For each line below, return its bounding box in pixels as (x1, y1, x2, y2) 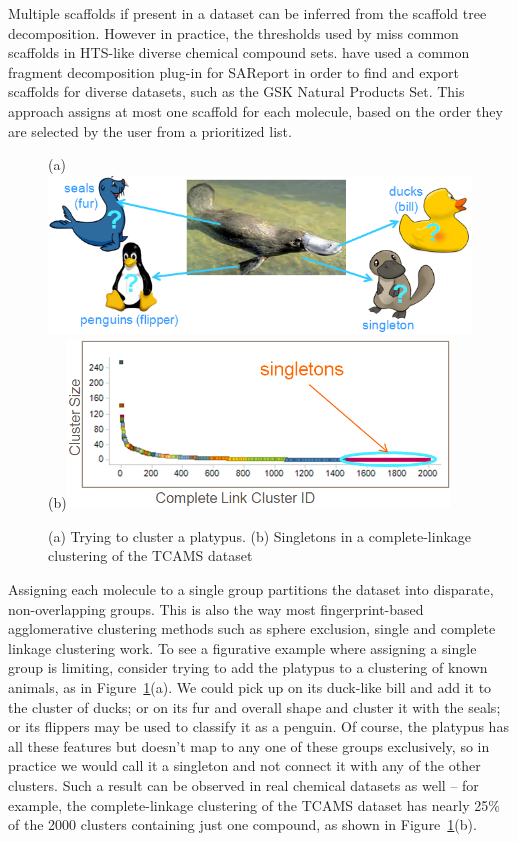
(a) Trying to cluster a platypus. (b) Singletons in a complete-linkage (48, 525, 472, 546)
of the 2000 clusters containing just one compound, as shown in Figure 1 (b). (8, 814, 477, 835)
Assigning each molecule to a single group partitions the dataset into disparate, (8, 579, 494, 599)
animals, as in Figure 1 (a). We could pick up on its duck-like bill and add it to (8, 676, 492, 697)
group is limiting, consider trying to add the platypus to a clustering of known (8, 657, 488, 678)
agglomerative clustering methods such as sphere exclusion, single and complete (8, 618, 496, 639)
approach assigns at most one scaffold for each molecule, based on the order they (8, 100, 503, 121)
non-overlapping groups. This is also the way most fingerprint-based (8, 598, 424, 619)
